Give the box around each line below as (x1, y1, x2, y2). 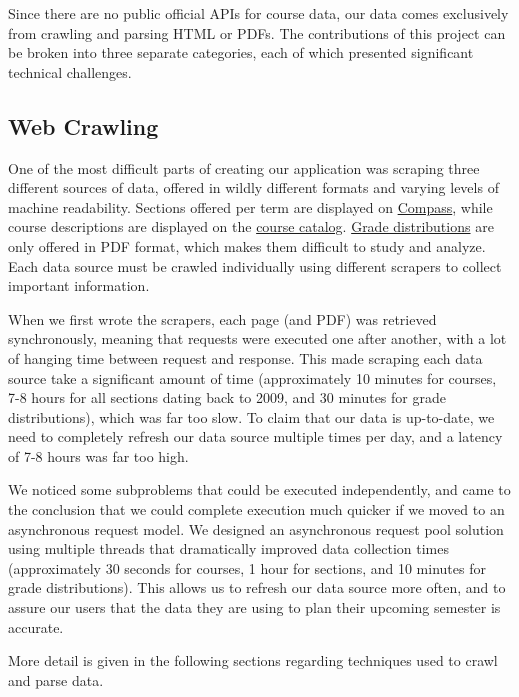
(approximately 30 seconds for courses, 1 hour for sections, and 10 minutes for (8, 557, 486, 578)
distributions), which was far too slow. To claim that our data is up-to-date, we (8, 406, 495, 427)
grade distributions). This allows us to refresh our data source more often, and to (8, 577, 506, 598)
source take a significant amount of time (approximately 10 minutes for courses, (8, 367, 497, 388)
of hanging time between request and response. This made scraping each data (8, 347, 483, 368)
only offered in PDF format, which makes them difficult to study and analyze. (8, 235, 486, 256)
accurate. (8, 616, 64, 637)
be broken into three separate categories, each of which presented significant (8, 42, 474, 63)
